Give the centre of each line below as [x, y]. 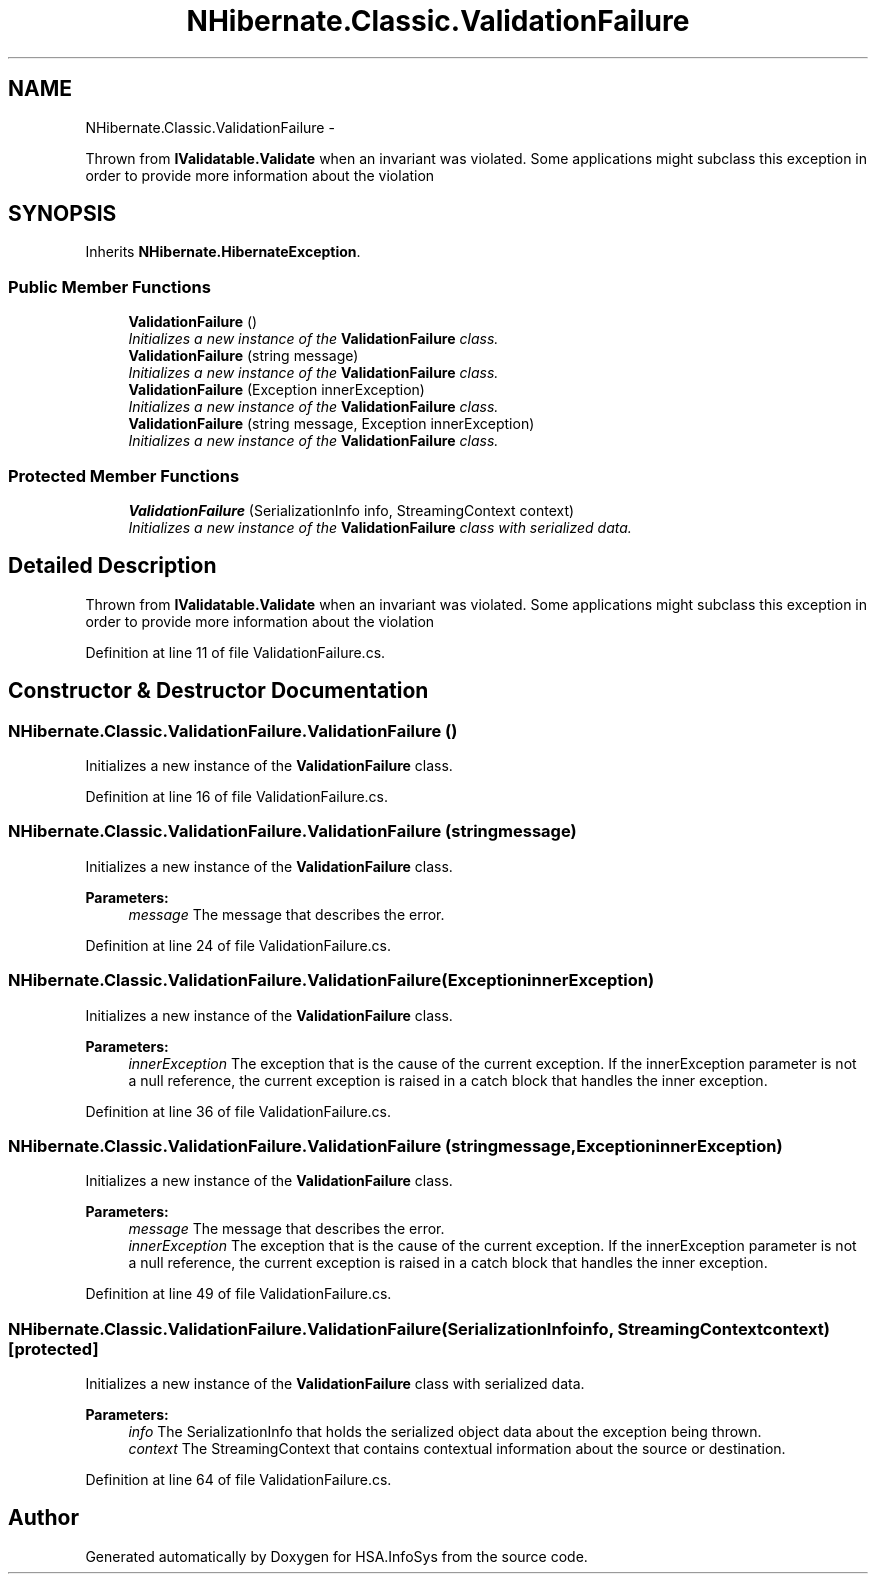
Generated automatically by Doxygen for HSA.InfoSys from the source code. [336, 1556]
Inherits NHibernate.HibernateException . [223, 252]
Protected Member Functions [124, 475]
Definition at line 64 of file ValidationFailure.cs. [238, 1479]
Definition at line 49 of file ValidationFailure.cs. [238, 1294]
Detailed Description [112, 566]
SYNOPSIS [62, 214]
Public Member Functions [109, 286]
